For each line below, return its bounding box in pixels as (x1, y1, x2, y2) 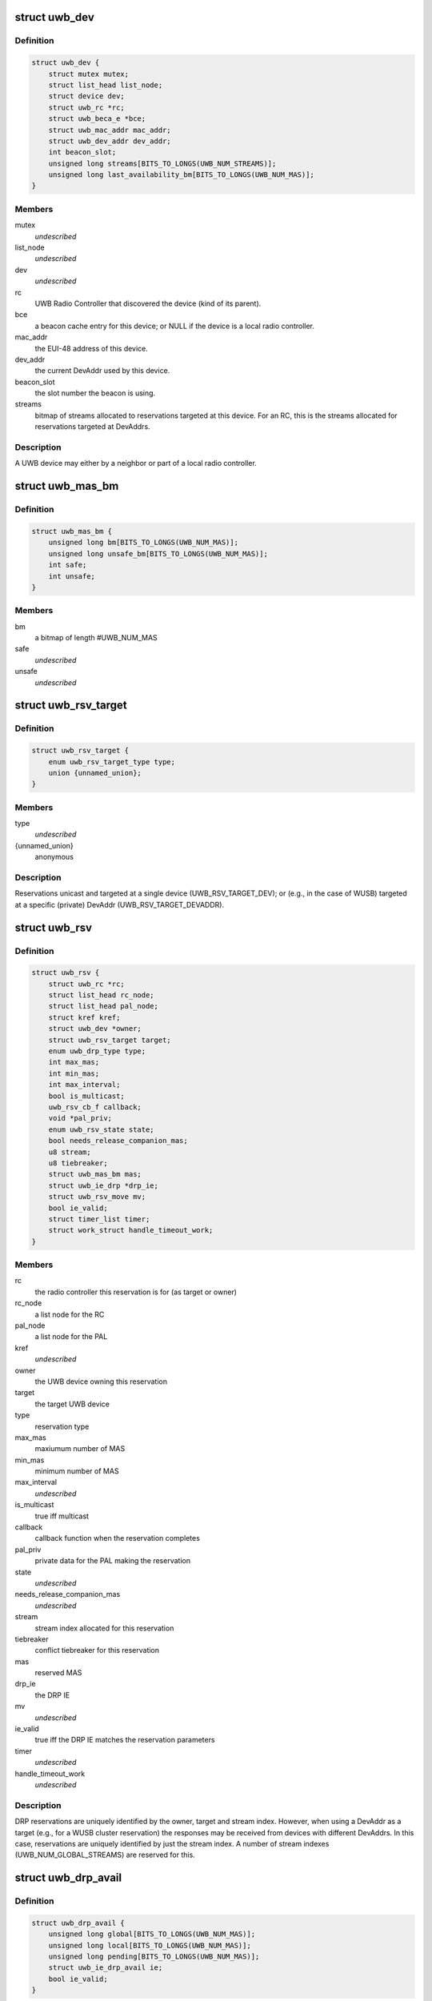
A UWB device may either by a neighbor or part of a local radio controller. (14, 459, 258, 468)
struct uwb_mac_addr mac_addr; (48, 125, 171, 134)
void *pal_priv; (48, 1113, 112, 1123)
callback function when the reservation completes (34, 1534, 200, 1543)
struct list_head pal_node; (48, 1001, 159, 1011)
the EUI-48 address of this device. (34, 343, 148, 353)
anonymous (34, 852, 74, 862)
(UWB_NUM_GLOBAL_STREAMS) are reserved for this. (14, 1850, 195, 1860)
